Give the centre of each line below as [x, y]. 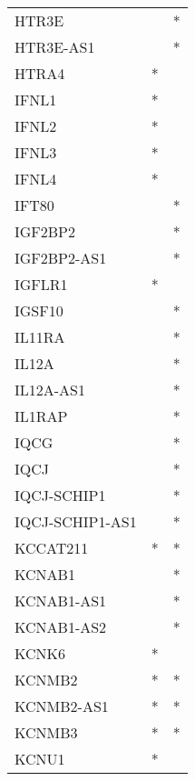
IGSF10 [39, 310]
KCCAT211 [52, 548]
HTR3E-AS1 [55, 47]
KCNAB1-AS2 [61, 627]
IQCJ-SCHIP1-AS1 [76, 521]
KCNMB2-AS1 [62, 706]
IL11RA [40, 337]
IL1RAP [41, 416]
